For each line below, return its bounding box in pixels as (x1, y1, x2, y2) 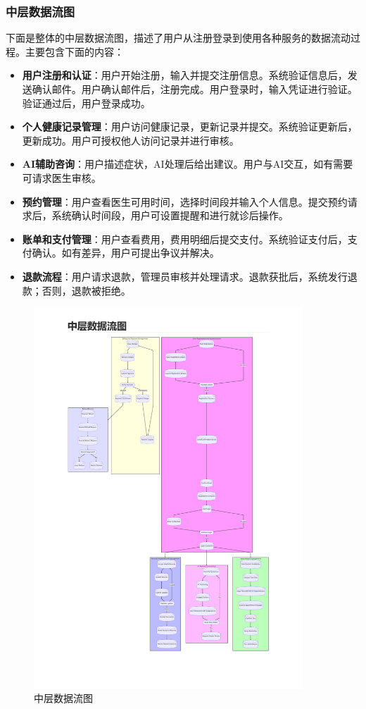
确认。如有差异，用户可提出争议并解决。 (32, 245, 220, 260)
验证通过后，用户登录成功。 (22, 95, 151, 110)
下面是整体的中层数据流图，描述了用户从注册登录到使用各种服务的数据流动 (6, 30, 351, 45)
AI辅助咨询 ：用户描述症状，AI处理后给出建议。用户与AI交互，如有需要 (22, 156, 353, 171)
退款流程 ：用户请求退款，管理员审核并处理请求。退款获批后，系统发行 (22, 269, 348, 283)
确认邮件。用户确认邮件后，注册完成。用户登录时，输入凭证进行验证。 (32, 82, 358, 96)
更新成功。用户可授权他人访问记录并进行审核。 (22, 132, 239, 147)
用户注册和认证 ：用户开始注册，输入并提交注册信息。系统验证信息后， (22, 68, 348, 82)
